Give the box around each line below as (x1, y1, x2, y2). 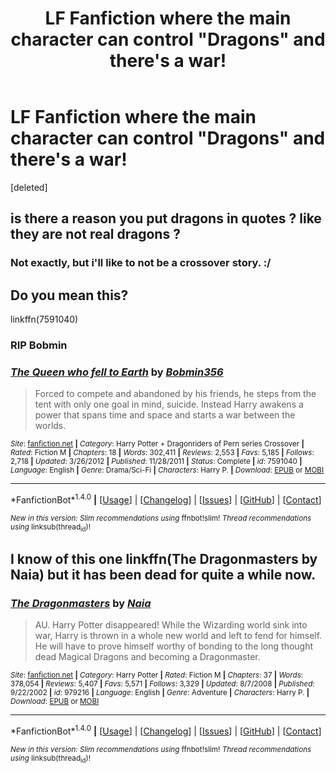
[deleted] (10, 181, 48, 193)
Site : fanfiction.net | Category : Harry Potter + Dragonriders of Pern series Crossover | (10, 439, 305, 449)
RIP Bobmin (10, 338, 68, 352)
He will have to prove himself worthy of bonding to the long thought (34, 640, 314, 652)
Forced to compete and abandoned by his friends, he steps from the (34, 388, 317, 400)
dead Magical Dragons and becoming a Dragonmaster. (34, 650, 261, 662)
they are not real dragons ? (10, 226, 181, 243)
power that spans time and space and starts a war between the (34, 409, 296, 421)
